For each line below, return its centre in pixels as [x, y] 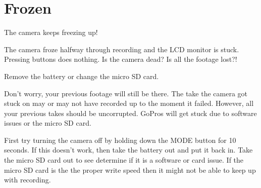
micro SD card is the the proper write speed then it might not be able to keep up [130, 170]
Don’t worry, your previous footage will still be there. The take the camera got [126, 93]
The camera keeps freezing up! [51, 32]
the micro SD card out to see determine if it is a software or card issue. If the [124, 160]
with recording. [28, 180]
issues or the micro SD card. [48, 123]
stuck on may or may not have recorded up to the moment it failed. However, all [129, 103]
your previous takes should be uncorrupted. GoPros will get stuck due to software [130, 113]
